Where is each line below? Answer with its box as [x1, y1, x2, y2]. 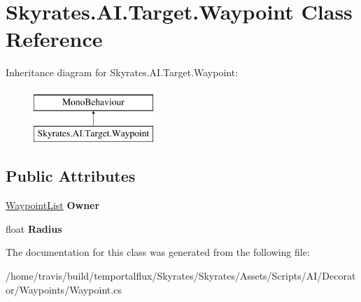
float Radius [6, 221, 62, 236]
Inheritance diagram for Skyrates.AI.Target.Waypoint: [6, 65, 239, 80]
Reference [6, 24, 103, 53]
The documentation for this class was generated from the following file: [6, 245, 310, 259]
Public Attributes [6, 165, 136, 187]
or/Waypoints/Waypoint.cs [6, 282, 122, 296]
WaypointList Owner [6, 198, 100, 213]
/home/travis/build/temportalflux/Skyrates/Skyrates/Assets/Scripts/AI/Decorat [6, 268, 356, 283]
